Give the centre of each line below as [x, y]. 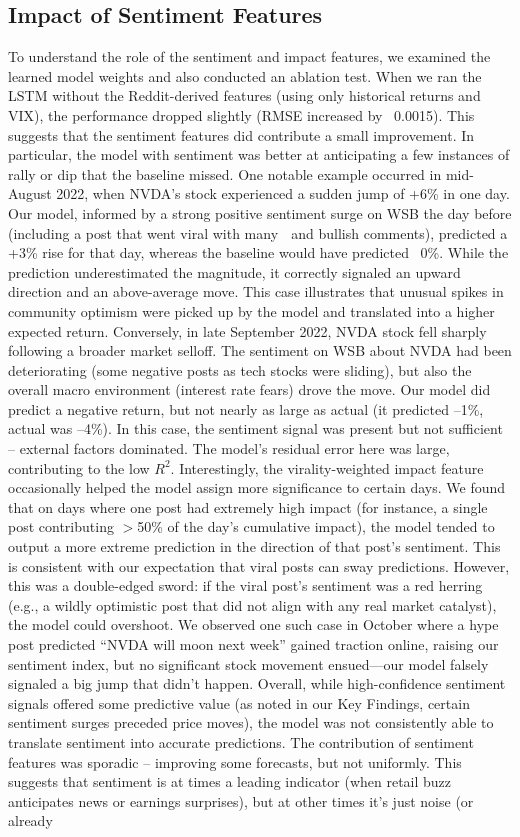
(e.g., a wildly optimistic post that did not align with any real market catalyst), [252, 604]
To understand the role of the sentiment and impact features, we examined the [249, 56]
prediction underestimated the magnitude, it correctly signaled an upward [234, 271]
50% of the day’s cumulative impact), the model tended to [316, 526]
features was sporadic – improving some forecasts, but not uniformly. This [235, 761]
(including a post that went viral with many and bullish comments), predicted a [258, 232]
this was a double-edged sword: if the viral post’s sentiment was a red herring [245, 585]
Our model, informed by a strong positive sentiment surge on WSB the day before [260, 212]
